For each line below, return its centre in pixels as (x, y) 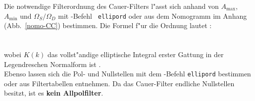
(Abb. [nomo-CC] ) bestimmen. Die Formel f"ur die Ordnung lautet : (108, 25)
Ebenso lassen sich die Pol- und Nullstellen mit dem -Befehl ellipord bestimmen (127, 74)
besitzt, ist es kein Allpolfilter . (54, 93)
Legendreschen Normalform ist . (52, 64)
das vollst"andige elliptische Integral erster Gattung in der (135, 54)
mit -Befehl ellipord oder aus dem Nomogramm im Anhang (153, 16)
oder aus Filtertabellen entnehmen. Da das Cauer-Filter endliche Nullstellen (119, 83)
